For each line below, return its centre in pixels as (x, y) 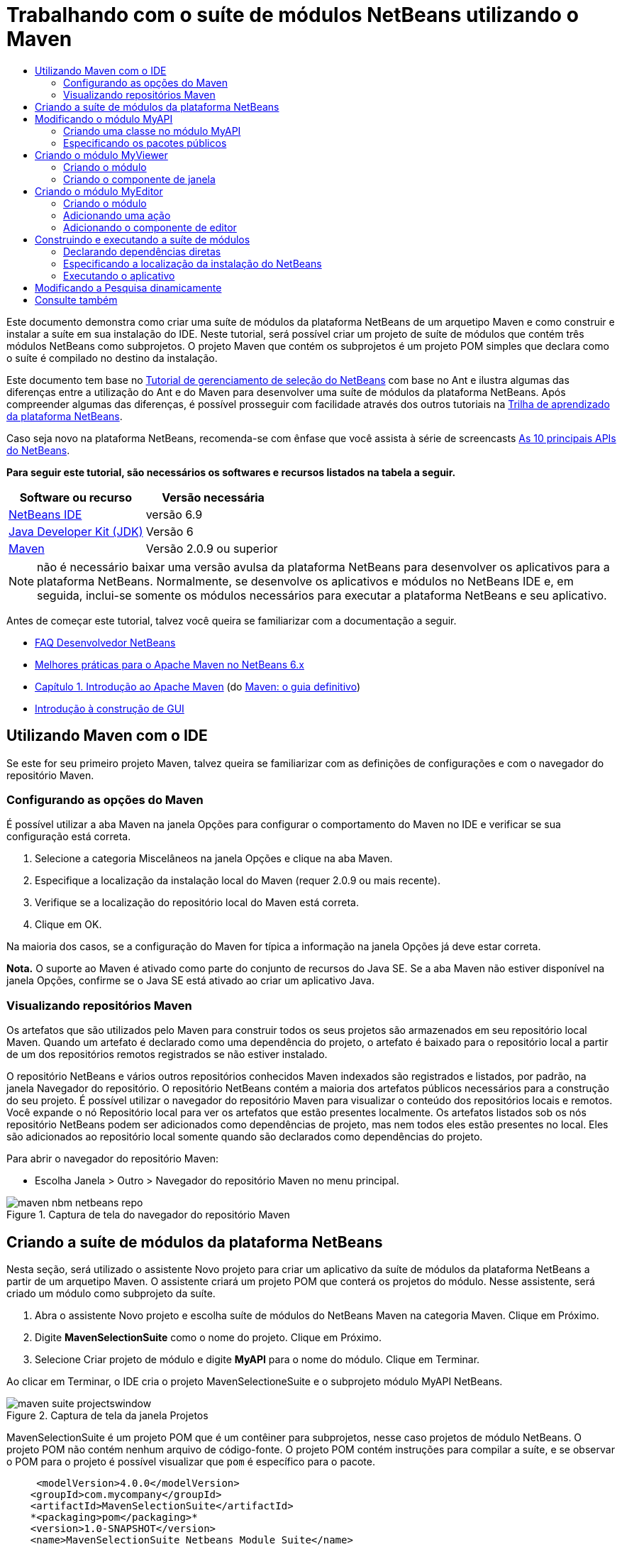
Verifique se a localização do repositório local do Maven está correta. (197, 903)
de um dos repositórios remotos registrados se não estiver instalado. (167, 1055)
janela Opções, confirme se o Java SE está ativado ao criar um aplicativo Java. (190, 981)
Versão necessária (213, 497)
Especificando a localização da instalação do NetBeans (193, 263)
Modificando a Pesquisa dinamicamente (128, 287)
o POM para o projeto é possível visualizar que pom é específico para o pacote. (191, 1461)
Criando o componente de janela (139, 179)
